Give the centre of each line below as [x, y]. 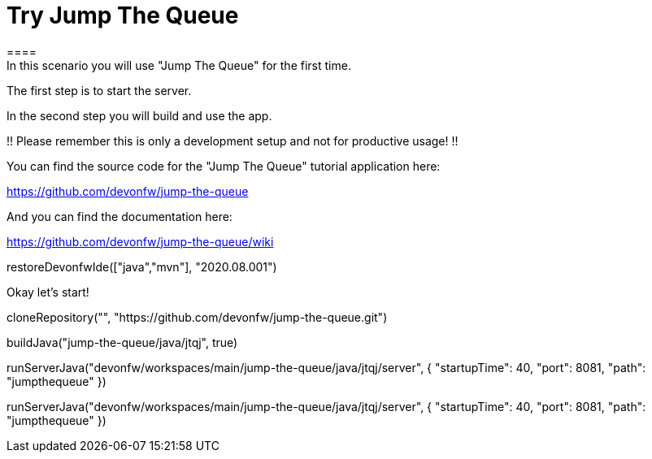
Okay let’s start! [48, 292]
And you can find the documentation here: [120, 216]
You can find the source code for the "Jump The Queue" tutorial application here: [224, 166]
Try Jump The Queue [123, 15]
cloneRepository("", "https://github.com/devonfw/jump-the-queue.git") [197, 317]
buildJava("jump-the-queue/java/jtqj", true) [122, 342]
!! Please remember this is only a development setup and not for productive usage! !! [233, 141]
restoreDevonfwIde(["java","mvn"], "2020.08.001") [142, 266]
